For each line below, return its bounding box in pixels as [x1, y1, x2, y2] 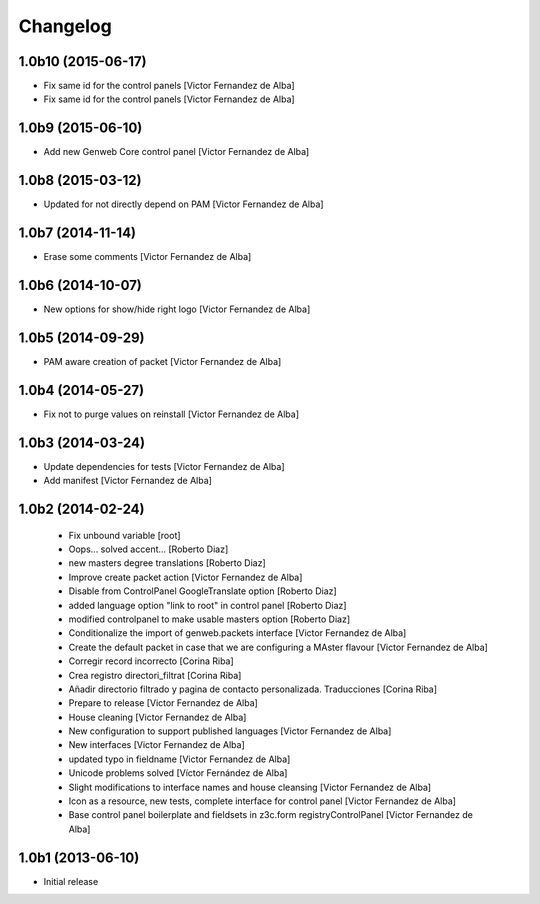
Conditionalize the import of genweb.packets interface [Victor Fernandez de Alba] [68, 627, 407, 639]
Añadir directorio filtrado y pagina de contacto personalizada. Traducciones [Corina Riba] [68, 683, 438, 695]
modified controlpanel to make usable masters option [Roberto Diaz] [68, 613, 350, 625]
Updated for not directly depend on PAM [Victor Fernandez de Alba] [43, 198, 324, 210]
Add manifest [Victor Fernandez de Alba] [43, 475, 212, 487]
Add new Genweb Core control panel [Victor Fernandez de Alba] [43, 146, 310, 158]
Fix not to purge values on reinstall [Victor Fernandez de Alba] [43, 408, 300, 420]
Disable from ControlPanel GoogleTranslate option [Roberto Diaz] [68, 585, 337, 597]
